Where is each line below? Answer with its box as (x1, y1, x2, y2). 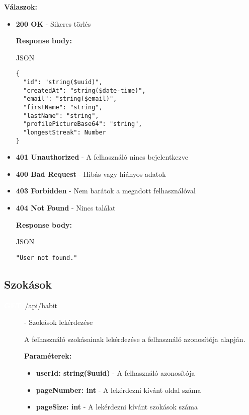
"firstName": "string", (23, 104, 103, 111)
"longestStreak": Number (23, 128, 106, 136)
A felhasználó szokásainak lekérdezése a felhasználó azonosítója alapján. (24, 333, 245, 344)
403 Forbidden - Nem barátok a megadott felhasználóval (16, 185, 196, 196)
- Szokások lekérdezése (24, 317, 93, 327)
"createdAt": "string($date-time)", (23, 87, 146, 94)
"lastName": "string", (23, 112, 99, 119)
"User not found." (16, 254, 77, 261)
